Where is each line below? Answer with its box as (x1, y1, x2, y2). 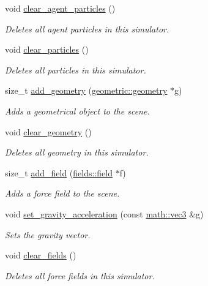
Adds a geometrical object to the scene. (5, 104, 150, 117)
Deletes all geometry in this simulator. (5, 146, 149, 159)
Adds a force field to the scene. (5, 187, 120, 200)
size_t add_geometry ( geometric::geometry (5, 84, 168, 97)
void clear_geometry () (5, 125, 92, 138)
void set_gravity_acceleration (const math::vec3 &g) (5, 207, 204, 220)
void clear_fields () (5, 249, 76, 262)
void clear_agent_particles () (5, 2, 116, 14)
